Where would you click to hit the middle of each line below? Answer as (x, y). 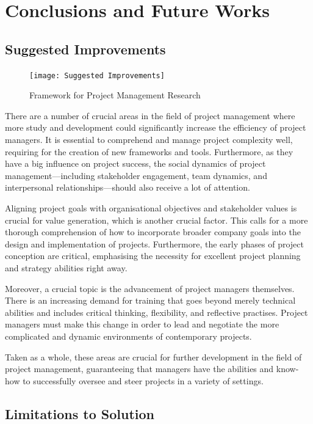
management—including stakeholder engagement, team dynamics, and (136, 175)
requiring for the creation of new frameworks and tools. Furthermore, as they (149, 151)
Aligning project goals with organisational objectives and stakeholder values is (151, 207)
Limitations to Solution (80, 413)
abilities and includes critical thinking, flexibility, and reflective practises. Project (156, 312)
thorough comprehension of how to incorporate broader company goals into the (153, 232)
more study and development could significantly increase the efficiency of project (156, 127)
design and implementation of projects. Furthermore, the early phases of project (154, 243)
